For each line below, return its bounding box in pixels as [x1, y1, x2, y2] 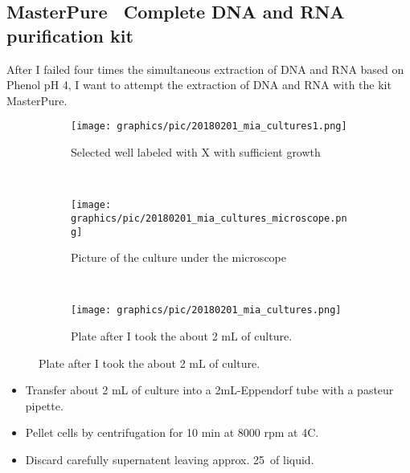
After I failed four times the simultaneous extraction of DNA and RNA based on [6, 60, 404, 77]
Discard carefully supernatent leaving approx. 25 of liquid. [25, 451, 314, 467]
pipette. [25, 397, 64, 414]
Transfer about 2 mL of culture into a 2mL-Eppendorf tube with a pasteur [25, 381, 394, 398]
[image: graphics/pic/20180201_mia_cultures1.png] [71, 120, 347, 133]
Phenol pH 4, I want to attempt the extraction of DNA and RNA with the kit [6, 76, 392, 93]
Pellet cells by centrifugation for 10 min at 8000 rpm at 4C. [25, 424, 319, 441]
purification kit [6, 22, 133, 47]
